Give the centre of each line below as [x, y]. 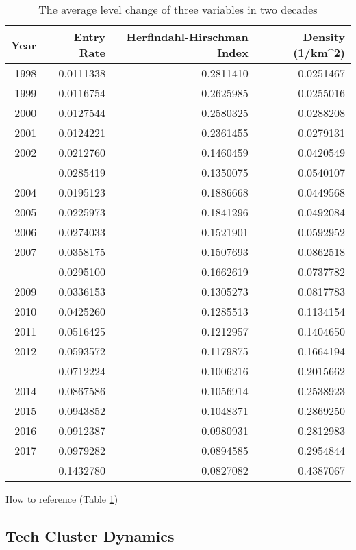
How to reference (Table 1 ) [62, 499]
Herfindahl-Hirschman [187, 37]
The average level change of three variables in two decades [178, 9]
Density [324, 37]
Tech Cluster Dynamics [90, 535]
